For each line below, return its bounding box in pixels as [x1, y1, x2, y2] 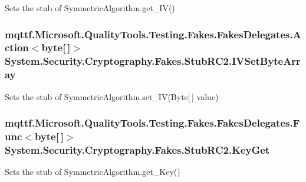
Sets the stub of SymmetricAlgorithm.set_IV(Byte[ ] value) [5, 90, 219, 102]
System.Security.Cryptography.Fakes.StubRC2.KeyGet [5, 142, 270, 157]
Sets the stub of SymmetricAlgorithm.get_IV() [5, 2, 175, 14]
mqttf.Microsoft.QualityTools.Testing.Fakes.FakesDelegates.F [5, 115, 300, 130]
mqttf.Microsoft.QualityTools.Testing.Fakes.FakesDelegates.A [5, 27, 301, 41]
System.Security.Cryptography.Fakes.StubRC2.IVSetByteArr [5, 54, 301, 68]
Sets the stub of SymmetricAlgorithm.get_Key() [5, 166, 180, 178]
